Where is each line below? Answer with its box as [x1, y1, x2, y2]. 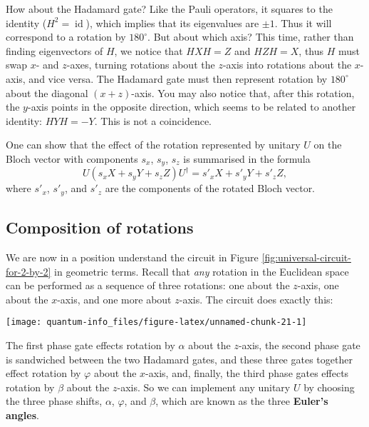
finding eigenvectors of [6, 43, 103, 58]
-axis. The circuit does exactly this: [179, 291, 333, 306]
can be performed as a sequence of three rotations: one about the [6, 278, 290, 293]
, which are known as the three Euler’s [155, 393, 328, 408]
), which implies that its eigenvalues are [85, 15, 259, 30]
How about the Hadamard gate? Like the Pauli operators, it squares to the [6, 1, 333, 16]
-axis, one [297, 278, 339, 293]
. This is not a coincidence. [94, 113, 212, 128]
